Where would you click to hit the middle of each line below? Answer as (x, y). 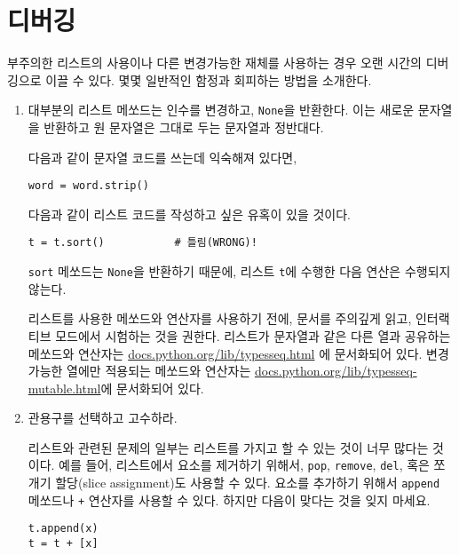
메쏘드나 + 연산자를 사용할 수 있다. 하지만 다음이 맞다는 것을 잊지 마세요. (229, 499)
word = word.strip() (88, 186)
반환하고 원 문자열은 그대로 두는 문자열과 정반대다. (184, 127)
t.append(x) (63, 529)
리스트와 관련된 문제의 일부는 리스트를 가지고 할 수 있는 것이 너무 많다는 (228, 447)
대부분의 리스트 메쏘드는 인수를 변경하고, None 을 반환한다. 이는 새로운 (221, 110)
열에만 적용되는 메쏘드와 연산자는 (159, 371)
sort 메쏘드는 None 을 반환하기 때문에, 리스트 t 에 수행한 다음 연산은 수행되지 (239, 271)
